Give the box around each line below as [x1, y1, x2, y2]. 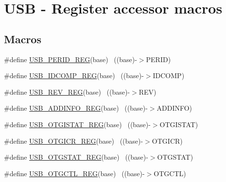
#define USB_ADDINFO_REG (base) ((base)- [4, 103, 148, 113]
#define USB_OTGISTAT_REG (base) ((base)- [4, 119, 151, 129]
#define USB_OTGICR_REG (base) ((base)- [4, 135, 143, 146]
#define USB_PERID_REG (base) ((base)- [4, 54, 137, 64]
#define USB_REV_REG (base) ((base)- [4, 86, 130, 97]
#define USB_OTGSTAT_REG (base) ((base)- [4, 152, 148, 162]
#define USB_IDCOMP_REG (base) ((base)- [4, 70, 144, 81]
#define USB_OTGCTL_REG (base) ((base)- [4, 168, 145, 178]
